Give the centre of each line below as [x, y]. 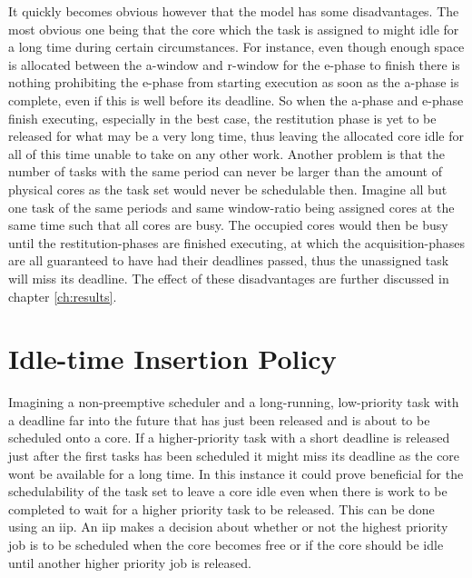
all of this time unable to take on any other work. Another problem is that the [226, 153]
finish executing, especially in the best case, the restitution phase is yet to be [222, 118]
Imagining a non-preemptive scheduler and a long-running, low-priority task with [234, 402]
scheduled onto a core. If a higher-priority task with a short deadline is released [229, 438]
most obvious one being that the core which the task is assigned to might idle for [234, 29]
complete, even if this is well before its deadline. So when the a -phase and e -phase [236, 100]
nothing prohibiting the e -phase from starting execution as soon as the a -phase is [234, 82]
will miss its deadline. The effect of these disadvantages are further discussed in [229, 278]
